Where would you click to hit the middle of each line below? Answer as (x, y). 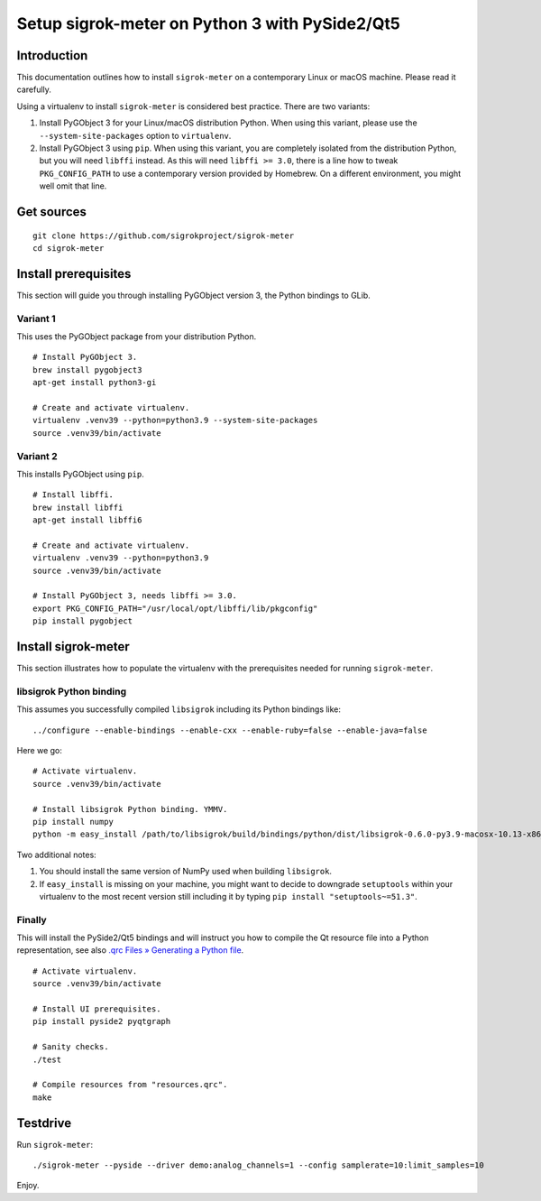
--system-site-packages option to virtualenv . (135, 135)
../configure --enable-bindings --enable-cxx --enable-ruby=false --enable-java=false (230, 730)
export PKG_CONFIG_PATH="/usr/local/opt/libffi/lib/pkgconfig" (175, 608)
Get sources (52, 212)
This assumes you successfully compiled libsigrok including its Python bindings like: (179, 709)
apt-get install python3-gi (95, 383)
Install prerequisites (74, 274)
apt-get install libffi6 (87, 520)
